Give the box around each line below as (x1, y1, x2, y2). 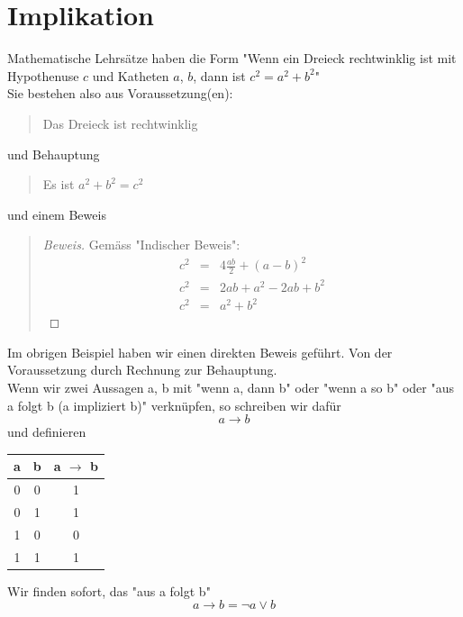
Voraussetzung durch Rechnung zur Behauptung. (7, 360, 277, 379)
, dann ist (193, 66, 246, 85)
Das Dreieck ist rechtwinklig (42, 113, 198, 132)
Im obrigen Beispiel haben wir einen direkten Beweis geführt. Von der (7, 342, 393, 361)
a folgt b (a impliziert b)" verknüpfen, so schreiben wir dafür (7, 395, 341, 414)
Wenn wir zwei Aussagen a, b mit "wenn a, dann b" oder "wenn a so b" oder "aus (7, 378, 454, 397)
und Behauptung (7, 144, 100, 163)
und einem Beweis (7, 204, 106, 223)
